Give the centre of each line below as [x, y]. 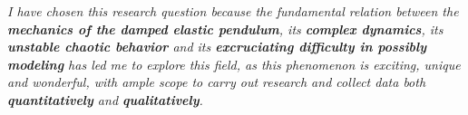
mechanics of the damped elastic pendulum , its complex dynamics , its [225, 29]
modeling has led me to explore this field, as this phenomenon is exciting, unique [234, 64]
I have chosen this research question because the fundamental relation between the [233, 11]
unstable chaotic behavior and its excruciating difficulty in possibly [217, 47]
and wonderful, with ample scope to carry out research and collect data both [217, 82]
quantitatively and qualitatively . [105, 99]
